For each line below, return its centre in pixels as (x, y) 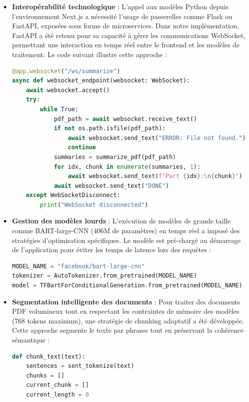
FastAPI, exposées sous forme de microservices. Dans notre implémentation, (125, 26)
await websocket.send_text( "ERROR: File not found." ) (157, 138)
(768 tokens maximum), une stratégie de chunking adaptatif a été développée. (128, 320)
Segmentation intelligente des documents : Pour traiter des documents (126, 301)
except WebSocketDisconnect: (73, 195)
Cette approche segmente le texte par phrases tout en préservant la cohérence (128, 330)
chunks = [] (45, 375)
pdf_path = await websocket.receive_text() (125, 119)
